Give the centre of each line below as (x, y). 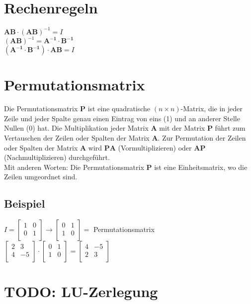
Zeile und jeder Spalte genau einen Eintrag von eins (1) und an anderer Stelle (122, 118)
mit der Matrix (182, 128)
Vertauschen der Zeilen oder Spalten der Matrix (77, 138)
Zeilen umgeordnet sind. (41, 177)
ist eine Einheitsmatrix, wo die (201, 167)
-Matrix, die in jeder (211, 109)
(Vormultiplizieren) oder (155, 147)
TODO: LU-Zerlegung (81, 291)
